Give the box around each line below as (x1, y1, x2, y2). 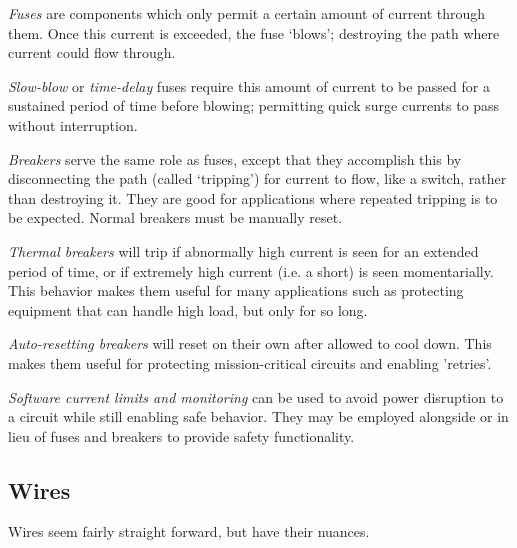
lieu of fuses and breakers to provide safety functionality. (8, 425, 355, 446)
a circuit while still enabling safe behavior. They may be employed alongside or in (8, 406, 509, 427)
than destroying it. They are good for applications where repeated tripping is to (8, 187, 498, 208)
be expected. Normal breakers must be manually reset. (8, 207, 343, 228)
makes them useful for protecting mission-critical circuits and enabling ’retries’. (8, 352, 492, 373)
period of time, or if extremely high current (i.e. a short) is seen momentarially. (8, 260, 494, 281)
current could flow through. (8, 42, 176, 63)
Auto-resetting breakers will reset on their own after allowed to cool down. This (8, 333, 492, 354)
